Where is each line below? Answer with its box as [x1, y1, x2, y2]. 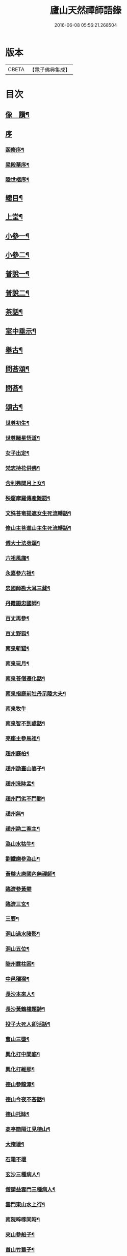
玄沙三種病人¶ [5, 1171, 40, 1178]
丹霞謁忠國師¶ [5, 600, 40, 607]
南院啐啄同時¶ [5, 1216, 40, 1223]
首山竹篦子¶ [5, 1246, 35, 1253]
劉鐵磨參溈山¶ [5, 855, 40, 862]
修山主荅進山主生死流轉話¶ [5, 525, 71, 532]
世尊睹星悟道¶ [5, 434, 40, 441]
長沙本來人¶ [5, 991, 35, 998]
